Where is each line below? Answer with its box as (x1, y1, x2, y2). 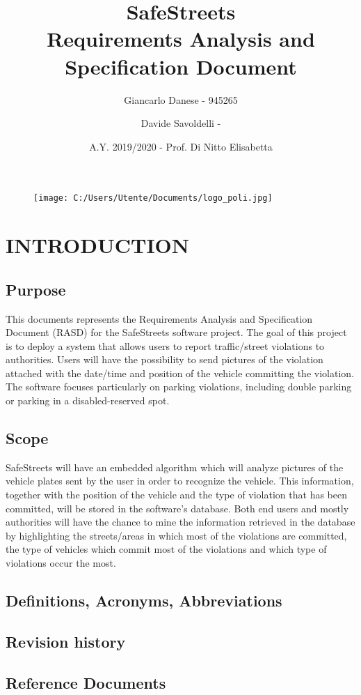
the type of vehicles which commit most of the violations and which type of (6, 542, 327, 556)
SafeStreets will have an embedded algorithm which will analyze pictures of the (6, 459, 344, 474)
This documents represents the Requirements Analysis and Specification (6, 311, 313, 326)
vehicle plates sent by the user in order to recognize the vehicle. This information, (6, 473, 354, 488)
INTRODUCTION (6, 231, 190, 259)
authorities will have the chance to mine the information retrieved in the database (6, 514, 355, 529)
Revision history (6, 630, 126, 652)
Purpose (6, 278, 66, 300)
